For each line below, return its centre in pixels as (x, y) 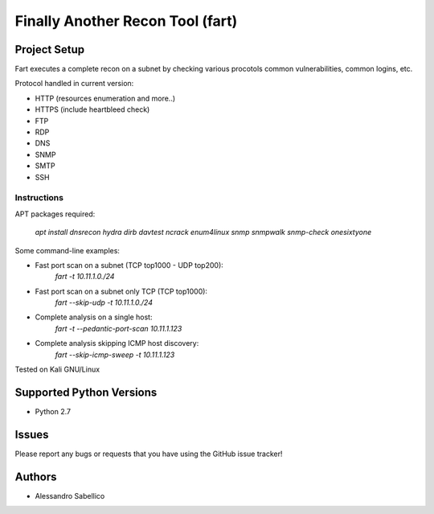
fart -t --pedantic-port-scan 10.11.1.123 (119, 328)
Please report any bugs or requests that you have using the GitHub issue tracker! (149, 454)
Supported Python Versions (86, 392)
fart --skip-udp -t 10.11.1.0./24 (104, 302)
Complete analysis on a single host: (94, 317)
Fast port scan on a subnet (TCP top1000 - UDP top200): (129, 265)
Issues (32, 434)
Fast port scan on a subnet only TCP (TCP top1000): (121, 291)
